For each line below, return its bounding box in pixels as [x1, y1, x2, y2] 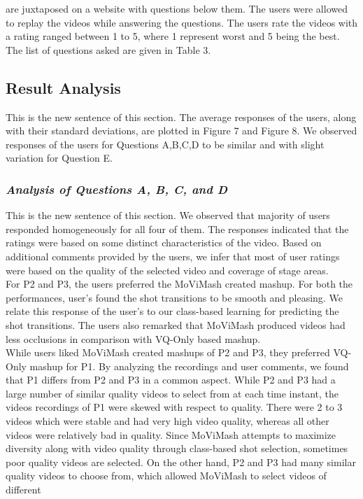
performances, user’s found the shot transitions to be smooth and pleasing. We [6, 290, 343, 304]
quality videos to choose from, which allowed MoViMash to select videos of [6, 468, 327, 483]
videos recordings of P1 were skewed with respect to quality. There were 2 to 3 [6, 400, 343, 414]
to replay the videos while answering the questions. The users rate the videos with [6, 15, 358, 29]
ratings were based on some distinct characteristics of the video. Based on [6, 235, 322, 250]
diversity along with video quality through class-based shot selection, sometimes [6, 441, 348, 456]
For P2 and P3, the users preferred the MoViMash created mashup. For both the [6, 276, 353, 291]
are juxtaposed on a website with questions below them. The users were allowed [6, 1, 348, 15]
